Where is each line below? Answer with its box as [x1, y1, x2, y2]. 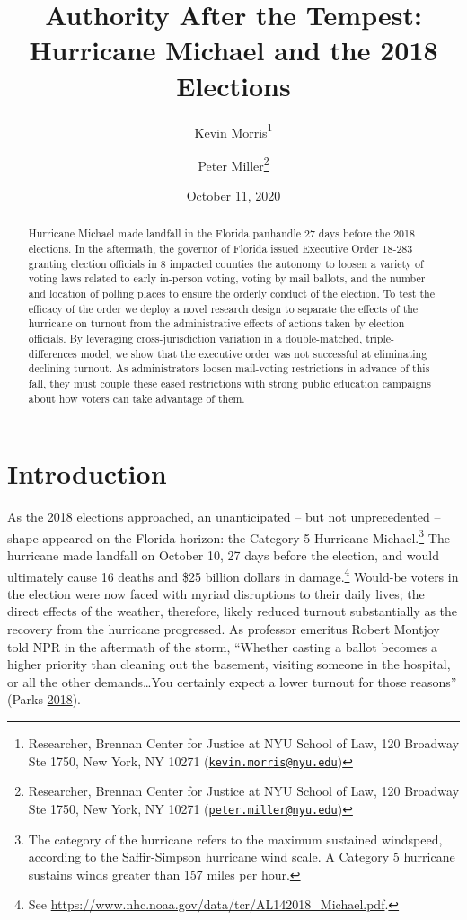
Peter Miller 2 [198, 153, 269, 174]
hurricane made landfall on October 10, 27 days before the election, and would [7, 546, 439, 565]
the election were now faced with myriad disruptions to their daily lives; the [7, 584, 425, 603]
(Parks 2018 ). [7, 690, 81, 709]
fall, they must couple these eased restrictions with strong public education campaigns [28, 375, 431, 390]
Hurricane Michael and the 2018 [29, 31, 438, 68]
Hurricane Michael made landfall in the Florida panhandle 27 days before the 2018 [28, 226, 415, 241]
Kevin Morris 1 [194, 120, 273, 141]
